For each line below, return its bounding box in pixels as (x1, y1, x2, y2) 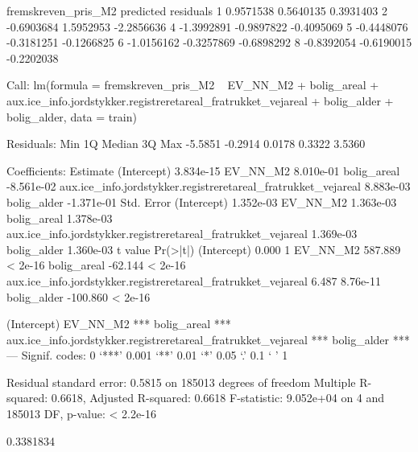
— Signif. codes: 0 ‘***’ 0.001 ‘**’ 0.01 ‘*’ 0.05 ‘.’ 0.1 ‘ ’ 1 (6, 347, 288, 364)
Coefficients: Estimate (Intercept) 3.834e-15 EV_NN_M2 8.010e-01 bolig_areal (6, 162, 400, 179)
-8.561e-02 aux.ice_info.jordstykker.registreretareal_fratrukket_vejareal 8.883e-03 (6, 178, 411, 195)
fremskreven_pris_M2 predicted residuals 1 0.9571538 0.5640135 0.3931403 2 (6, 2, 388, 18)
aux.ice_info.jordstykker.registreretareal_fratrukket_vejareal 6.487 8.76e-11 (6, 272, 381, 289)
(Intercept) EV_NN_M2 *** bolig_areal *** (6, 315, 231, 332)
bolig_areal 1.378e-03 (6, 209, 113, 226)
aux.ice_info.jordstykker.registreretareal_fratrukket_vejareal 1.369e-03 (6, 225, 358, 242)
